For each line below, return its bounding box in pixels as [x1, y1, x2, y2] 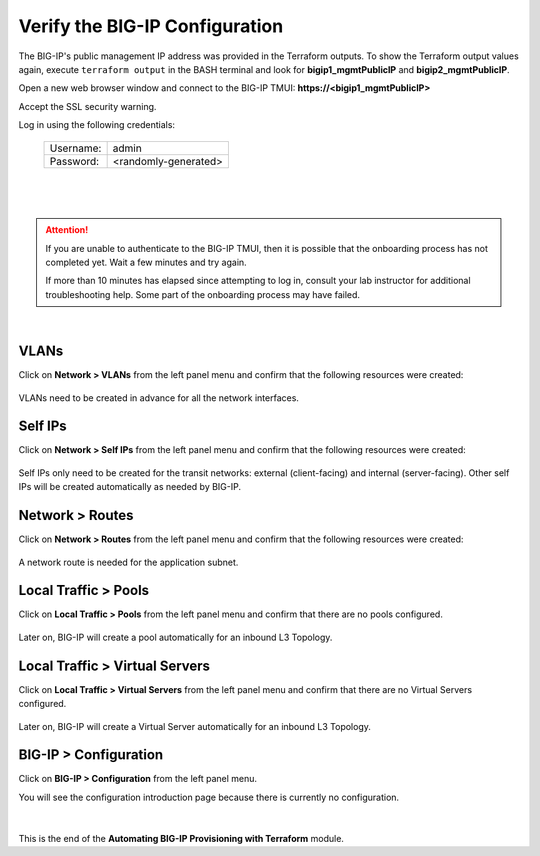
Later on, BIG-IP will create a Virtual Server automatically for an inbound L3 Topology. [18, 720, 372, 732]
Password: [49, 154, 100, 168]
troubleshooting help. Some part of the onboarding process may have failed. [45, 288, 360, 300]
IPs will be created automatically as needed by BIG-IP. [18, 481, 242, 493]
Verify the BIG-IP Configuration [18, 15, 284, 37]
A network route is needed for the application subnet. [18, 556, 239, 568]
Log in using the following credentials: [18, 119, 175, 131]
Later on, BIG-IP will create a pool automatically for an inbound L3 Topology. [18, 631, 333, 643]
